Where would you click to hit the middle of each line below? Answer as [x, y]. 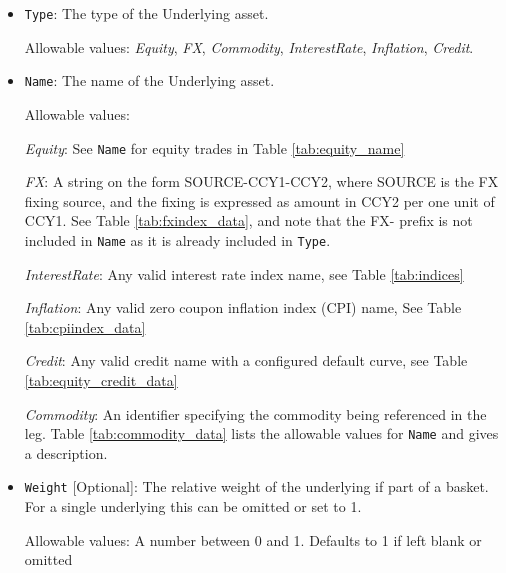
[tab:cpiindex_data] [85, 326]
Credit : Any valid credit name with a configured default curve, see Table [246, 360]
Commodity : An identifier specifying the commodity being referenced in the [255, 413]
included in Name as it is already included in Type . [177, 239]
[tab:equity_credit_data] [101, 379]
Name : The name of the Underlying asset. [149, 80]
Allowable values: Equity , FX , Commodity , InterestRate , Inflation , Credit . [249, 46]
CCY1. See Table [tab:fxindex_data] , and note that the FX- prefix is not [248, 220]
